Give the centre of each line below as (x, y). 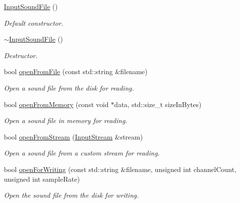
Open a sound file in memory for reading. (66, 120)
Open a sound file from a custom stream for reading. (82, 153)
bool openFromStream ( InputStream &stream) (73, 136)
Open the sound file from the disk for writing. (71, 195)
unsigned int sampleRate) (42, 179)
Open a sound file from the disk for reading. (69, 87)
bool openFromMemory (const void (56, 104)
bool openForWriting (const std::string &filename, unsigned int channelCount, (120, 169)
